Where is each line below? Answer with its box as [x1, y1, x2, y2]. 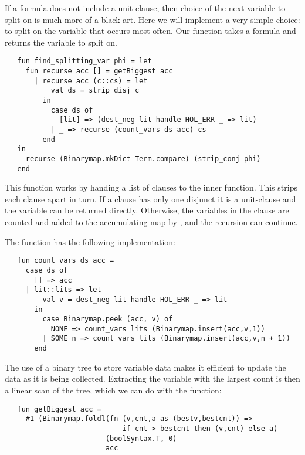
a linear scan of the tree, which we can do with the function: [5, 383, 222, 396]
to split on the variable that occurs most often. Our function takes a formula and [5, 25, 296, 37]
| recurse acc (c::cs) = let [34, 76, 148, 85]
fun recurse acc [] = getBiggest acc [25, 67, 173, 76]
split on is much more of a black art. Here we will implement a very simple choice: [5, 13, 300, 25]
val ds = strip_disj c [50, 86, 140, 95]
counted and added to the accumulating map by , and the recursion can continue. [5, 216, 298, 228]
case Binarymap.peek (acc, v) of [42, 315, 173, 324]
